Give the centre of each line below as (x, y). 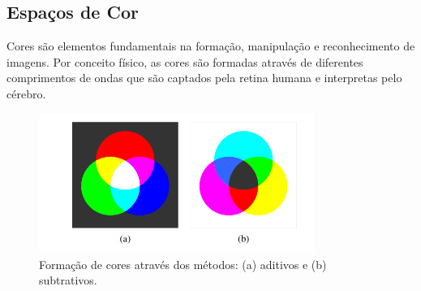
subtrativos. (68, 280)
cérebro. (26, 93)
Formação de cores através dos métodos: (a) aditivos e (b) (183, 264)
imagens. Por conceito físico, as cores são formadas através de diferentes (185, 61)
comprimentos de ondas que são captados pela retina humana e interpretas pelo (204, 78)
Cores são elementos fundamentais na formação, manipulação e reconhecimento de (211, 46)
